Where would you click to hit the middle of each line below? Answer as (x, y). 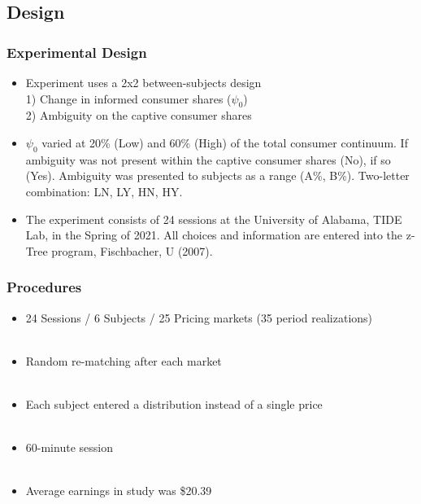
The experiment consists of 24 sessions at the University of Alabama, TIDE (214, 219)
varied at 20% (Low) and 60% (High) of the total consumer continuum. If (225, 142)
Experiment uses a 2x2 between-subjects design (143, 82)
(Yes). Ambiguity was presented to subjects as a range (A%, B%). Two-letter (217, 175)
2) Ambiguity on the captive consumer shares (139, 115)
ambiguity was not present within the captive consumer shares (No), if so (208, 159)
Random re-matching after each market (124, 360)
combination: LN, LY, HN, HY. (104, 191)
